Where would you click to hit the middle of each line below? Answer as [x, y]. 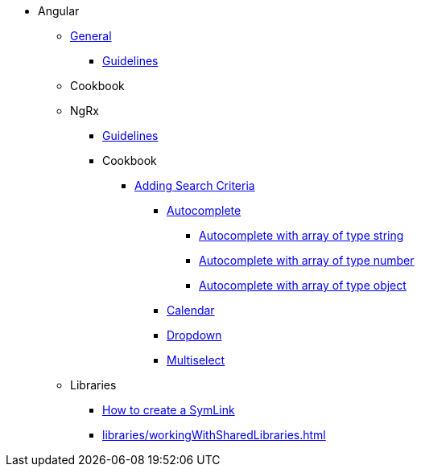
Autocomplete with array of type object [303, 285]
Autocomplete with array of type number [307, 260]
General [91, 36]
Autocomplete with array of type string [301, 235]
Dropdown [194, 335]
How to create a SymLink [169, 410]
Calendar [191, 310]
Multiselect [196, 360]
